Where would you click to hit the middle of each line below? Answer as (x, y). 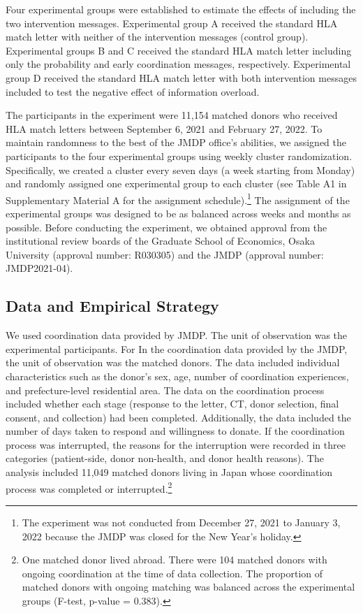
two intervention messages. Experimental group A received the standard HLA (172, 23)
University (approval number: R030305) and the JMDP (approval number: (165, 254)
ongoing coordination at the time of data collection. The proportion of (172, 573)
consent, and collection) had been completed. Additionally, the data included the (178, 417)
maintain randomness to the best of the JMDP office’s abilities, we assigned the (176, 142)
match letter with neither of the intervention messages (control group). (157, 37)
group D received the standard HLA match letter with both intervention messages (181, 77)
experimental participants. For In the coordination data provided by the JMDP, (177, 348)
